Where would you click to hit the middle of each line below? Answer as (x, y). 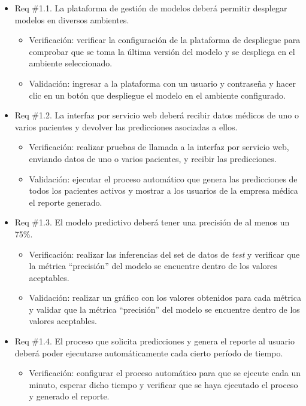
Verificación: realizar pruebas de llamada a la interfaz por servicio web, (159, 147)
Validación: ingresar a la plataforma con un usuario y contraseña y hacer (162, 83)
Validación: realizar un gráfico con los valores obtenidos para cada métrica (165, 297)
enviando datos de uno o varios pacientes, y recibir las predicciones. (153, 158)
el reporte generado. (66, 202)
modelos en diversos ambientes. (72, 19)
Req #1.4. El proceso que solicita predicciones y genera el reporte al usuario (154, 341)
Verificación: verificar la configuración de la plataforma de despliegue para (165, 40)
